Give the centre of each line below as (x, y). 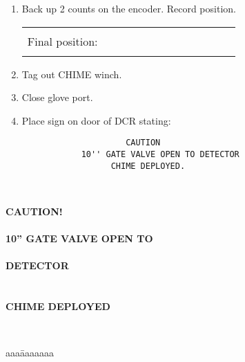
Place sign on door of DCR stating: (96, 120)
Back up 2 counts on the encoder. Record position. (129, 8)
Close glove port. (57, 97)
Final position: (62, 41)
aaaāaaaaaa (30, 353)
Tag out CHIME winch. (72, 74)
